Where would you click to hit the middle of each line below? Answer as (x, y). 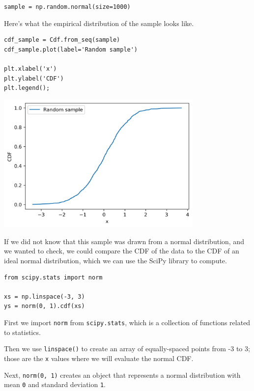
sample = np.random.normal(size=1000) (67, 7)
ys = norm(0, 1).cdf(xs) (44, 306)
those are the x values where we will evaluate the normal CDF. (99, 358)
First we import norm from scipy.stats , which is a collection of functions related (127, 322)
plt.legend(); (27, 88)
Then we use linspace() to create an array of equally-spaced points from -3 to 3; (127, 349)
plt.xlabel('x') (30, 69)
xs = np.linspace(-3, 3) (44, 296)
